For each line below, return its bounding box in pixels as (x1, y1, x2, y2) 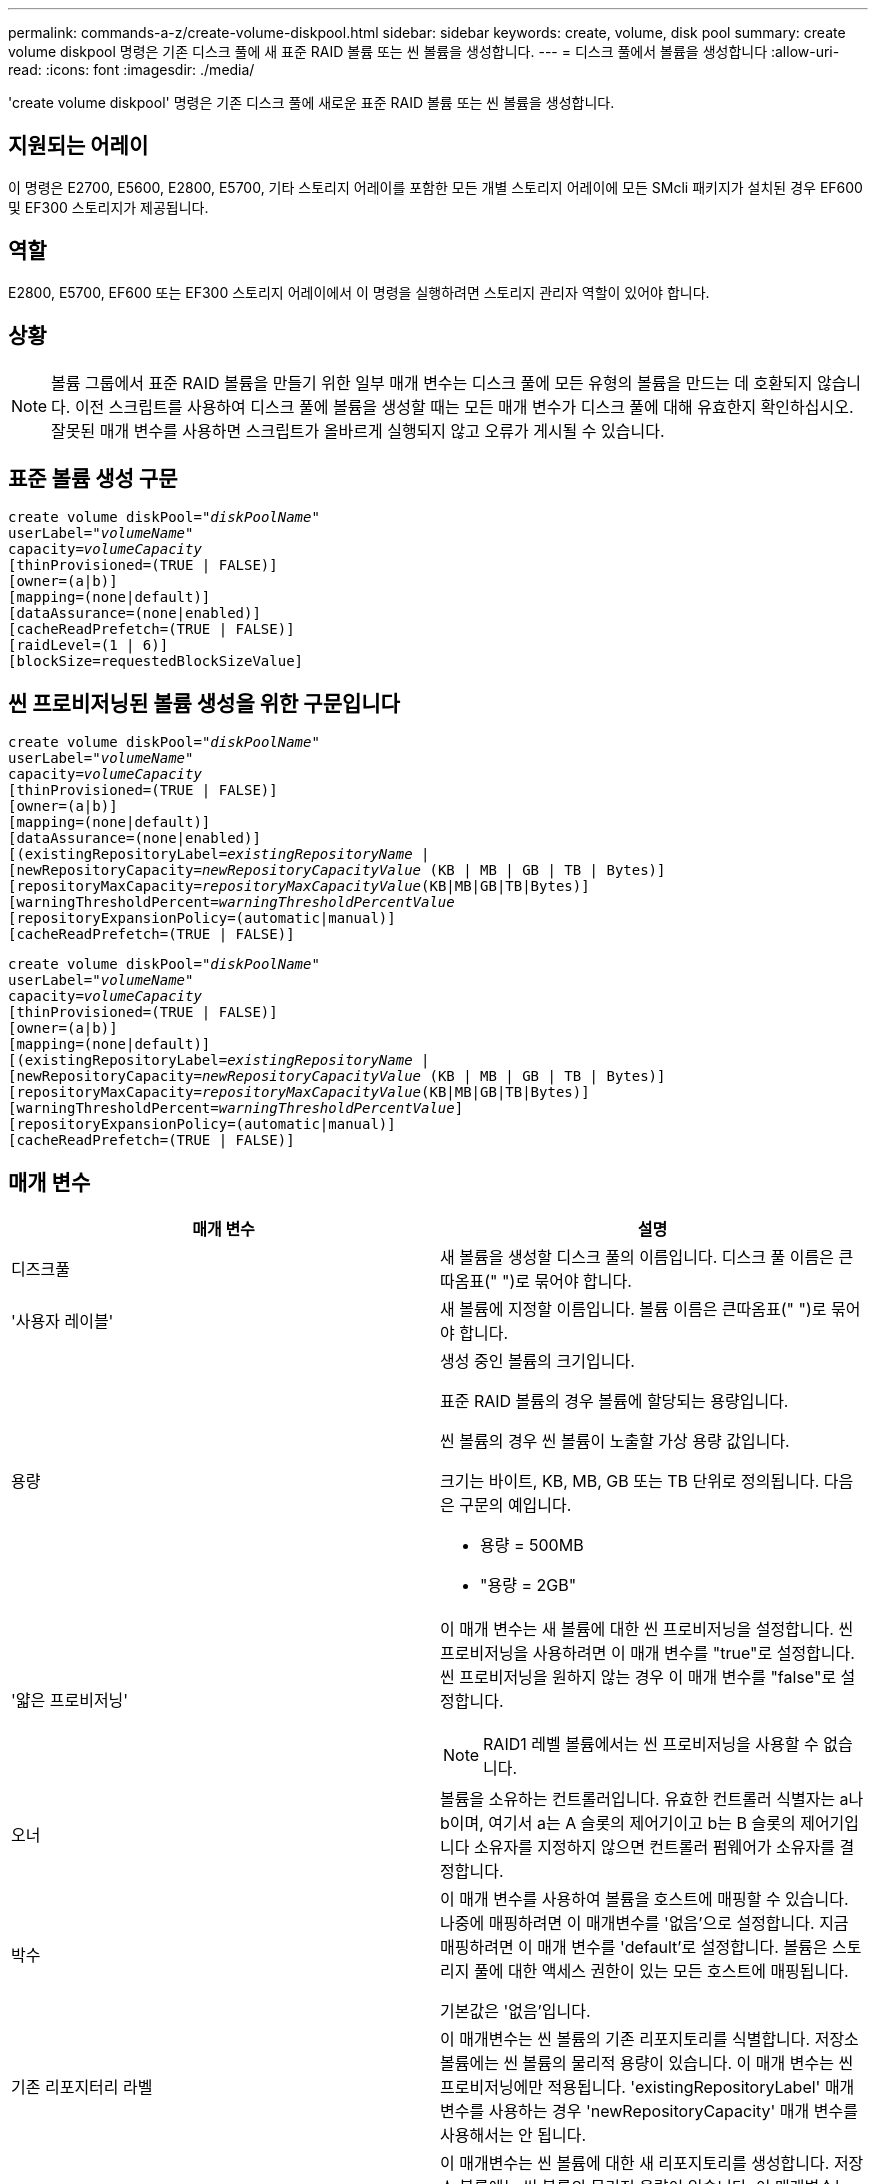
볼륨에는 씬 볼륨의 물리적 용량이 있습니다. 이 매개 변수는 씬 (440, 2053, 854, 2074)
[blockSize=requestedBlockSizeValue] (8, 653, 304, 670)
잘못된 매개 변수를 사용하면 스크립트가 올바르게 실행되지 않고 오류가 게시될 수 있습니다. (51, 420, 665, 441)
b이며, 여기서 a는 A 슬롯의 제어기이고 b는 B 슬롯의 (440, 1813, 796, 1834)
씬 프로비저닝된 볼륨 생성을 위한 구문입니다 (8, 690, 400, 716)
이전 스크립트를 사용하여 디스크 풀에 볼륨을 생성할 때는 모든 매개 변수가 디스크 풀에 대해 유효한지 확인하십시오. (74, 396, 854, 417)
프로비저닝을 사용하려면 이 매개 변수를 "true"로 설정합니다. (440, 1643, 855, 1664)
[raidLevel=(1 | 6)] (8, 637, 169, 654)
